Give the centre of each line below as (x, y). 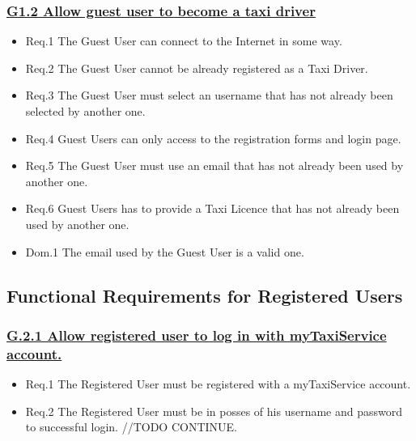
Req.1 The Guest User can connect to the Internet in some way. (184, 41)
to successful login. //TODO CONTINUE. (131, 427)
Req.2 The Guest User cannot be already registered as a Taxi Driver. (197, 68)
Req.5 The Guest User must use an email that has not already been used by (214, 165)
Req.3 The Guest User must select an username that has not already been (209, 95)
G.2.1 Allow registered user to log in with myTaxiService (197, 335)
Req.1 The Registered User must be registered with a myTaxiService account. (218, 384)
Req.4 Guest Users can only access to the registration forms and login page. (213, 138)
